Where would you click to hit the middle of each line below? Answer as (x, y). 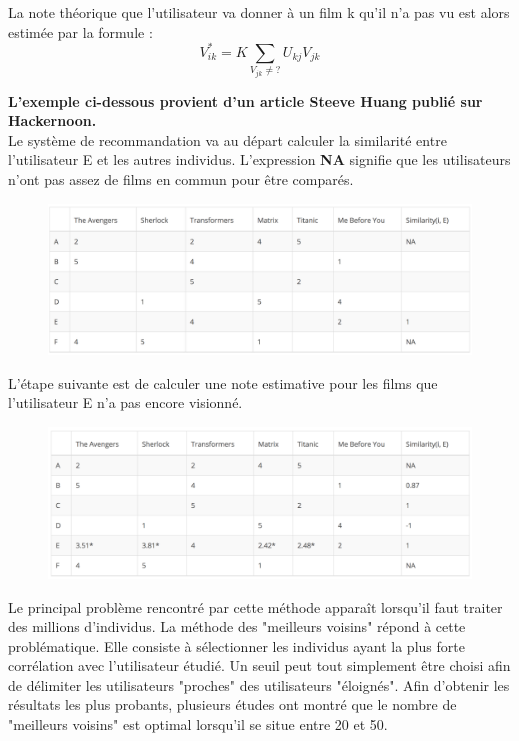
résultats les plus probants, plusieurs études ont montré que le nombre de (232, 704)
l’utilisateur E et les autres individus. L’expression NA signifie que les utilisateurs (259, 159)
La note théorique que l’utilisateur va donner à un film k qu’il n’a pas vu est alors (259, 12)
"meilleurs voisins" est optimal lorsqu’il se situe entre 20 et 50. (198, 724)
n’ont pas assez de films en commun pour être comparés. (181, 179)
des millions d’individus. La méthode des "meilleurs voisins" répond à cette (237, 626)
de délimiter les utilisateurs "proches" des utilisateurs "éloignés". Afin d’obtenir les (259, 684)
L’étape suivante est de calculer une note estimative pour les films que (223, 382)
